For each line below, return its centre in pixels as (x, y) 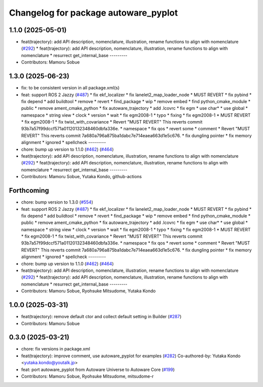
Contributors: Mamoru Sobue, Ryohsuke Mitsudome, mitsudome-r (87, 376)
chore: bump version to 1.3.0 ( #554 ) (57, 202)
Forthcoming (29, 191)
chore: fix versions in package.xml (56, 349)
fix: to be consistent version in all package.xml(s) (70, 88)
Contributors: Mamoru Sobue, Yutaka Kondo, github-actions (82, 177)
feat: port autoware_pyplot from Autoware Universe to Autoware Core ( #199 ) (98, 369)
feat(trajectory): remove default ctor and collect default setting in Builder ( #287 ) (101, 317)
